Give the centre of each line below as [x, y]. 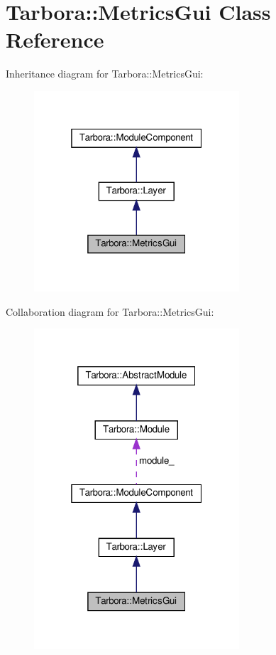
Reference [55, 39]
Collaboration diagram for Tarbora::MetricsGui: [110, 311]
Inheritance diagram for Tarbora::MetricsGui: [105, 74]
